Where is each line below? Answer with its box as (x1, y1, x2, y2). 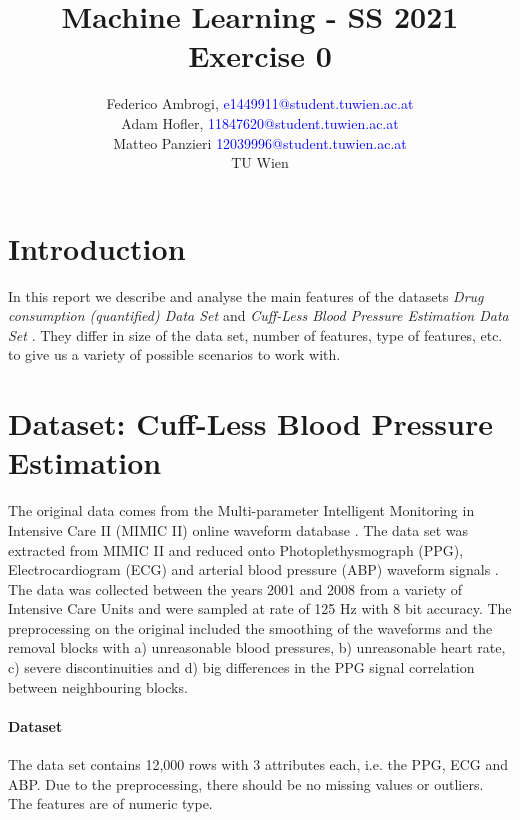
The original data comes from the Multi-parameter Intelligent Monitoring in (8, 500, 475, 521)
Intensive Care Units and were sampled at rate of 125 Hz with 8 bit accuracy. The (8, 598, 512, 619)
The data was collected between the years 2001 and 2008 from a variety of (8, 578, 463, 599)
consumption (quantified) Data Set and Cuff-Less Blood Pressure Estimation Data (8, 305, 509, 326)
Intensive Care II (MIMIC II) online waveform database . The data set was (8, 519, 468, 540)
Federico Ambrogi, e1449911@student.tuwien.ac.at (106, 93, 414, 114)
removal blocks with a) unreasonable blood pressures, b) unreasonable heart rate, (8, 637, 506, 658)
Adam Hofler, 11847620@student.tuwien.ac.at (121, 112, 399, 133)
